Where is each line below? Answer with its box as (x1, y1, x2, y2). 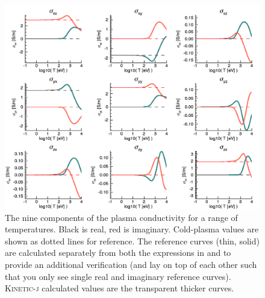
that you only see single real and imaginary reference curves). (5, 270, 231, 282)
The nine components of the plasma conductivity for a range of (5, 211, 238, 223)
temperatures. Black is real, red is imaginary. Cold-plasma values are (5, 223, 259, 235)
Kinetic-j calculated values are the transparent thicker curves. (5, 282, 234, 294)
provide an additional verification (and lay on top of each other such (5, 258, 257, 271)
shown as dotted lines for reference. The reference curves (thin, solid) (5, 234, 260, 247)
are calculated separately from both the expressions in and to (5, 246, 231, 259)
